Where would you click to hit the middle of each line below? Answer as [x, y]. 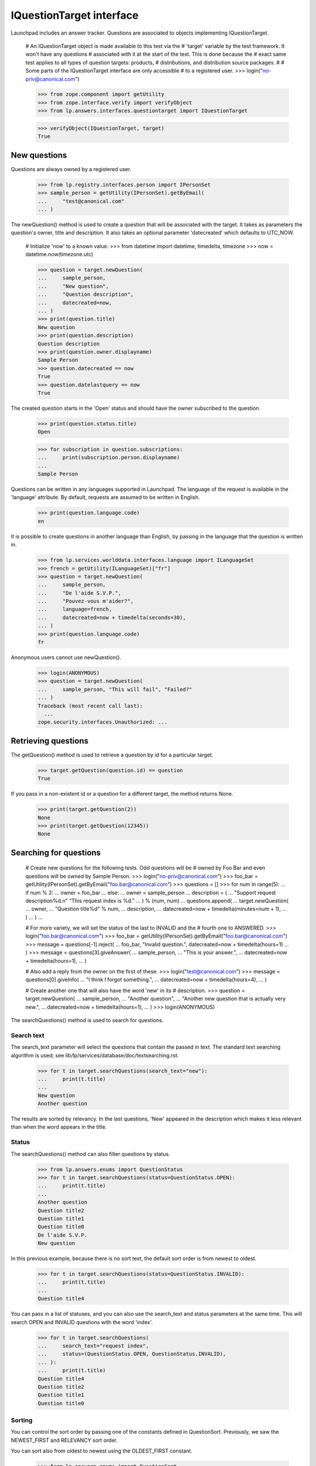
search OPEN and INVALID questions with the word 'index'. [82, 1322]
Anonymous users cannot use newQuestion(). [66, 657]
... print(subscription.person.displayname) [109, 458]
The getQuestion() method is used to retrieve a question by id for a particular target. [112, 755]
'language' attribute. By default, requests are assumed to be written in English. [105, 497]
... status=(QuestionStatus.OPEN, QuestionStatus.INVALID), [132, 1354]
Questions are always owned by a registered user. [71, 169]
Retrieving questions [50, 741]
